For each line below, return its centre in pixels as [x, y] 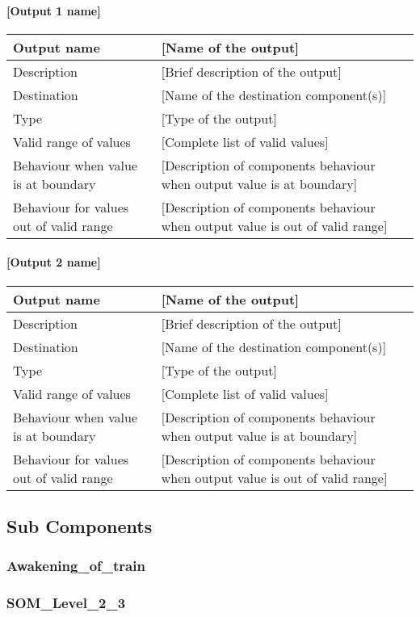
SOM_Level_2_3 [66, 603]
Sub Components [80, 525]
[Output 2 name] [54, 262]
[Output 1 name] [54, 10]
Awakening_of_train [76, 566]
